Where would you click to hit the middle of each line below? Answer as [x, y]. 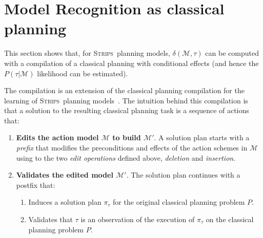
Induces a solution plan [65, 202]
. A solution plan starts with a [202, 137]
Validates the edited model [65, 175]
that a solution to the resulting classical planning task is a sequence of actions [127, 110]
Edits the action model [57, 137]
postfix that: [36, 185]
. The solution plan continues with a [183, 175]
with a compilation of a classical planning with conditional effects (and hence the [131, 63]
